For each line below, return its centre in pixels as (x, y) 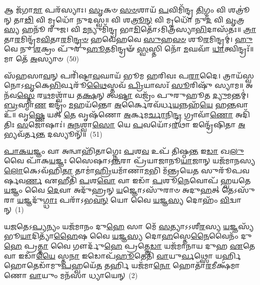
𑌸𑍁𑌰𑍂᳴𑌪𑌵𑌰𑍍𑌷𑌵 (225, 170)
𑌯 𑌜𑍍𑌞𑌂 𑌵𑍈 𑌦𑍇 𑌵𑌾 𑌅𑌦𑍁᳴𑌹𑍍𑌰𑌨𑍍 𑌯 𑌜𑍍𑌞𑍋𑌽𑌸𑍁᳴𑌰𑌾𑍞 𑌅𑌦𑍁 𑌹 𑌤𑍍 (112, 190)
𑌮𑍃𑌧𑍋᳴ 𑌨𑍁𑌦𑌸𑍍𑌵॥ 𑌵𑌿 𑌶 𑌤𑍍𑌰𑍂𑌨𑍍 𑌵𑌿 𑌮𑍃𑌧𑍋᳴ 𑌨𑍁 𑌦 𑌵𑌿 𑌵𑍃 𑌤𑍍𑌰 (146, 19)
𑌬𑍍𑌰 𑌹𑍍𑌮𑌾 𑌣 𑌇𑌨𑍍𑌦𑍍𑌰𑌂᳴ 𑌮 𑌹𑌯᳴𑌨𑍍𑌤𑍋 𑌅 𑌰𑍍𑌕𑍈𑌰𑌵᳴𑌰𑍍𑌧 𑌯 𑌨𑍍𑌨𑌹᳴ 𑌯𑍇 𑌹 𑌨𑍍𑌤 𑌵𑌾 (126, 105)
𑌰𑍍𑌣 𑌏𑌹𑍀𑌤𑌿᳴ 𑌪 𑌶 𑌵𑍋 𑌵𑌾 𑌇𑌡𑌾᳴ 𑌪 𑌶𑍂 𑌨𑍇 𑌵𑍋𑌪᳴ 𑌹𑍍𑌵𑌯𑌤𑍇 (138, 180)
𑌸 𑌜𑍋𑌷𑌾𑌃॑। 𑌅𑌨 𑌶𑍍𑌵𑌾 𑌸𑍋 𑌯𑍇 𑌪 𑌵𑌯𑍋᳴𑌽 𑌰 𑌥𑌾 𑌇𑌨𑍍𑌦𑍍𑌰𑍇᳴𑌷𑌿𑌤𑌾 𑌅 (131, 124)
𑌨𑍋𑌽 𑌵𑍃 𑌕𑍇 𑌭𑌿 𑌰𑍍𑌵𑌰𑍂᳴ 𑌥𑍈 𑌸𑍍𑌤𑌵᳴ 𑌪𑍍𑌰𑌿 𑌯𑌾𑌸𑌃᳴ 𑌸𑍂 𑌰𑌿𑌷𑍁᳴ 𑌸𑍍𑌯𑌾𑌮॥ (124, 85)
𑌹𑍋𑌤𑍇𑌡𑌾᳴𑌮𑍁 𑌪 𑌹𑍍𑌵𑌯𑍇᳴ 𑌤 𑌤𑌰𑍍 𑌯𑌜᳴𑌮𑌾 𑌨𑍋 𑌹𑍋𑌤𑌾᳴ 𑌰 (108, 265)
